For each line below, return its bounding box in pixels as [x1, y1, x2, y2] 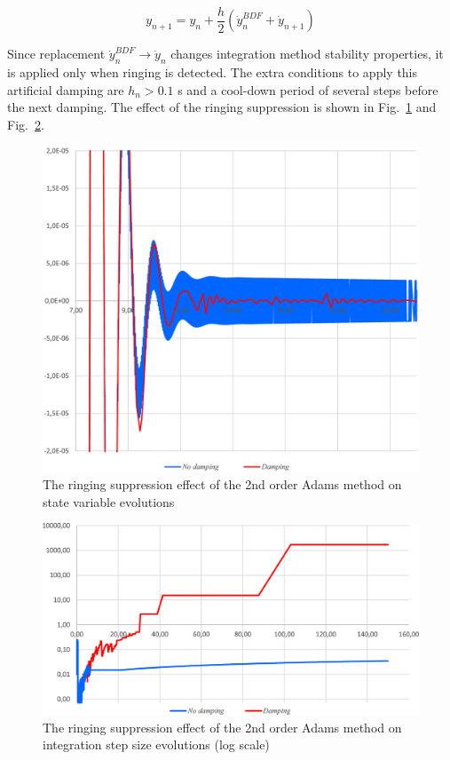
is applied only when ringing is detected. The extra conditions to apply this [7, 63, 418, 82]
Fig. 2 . [7, 115, 44, 134]
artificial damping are [7, 80, 124, 99]
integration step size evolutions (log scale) [43, 735, 270, 754]
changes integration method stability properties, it [170, 44, 444, 63]
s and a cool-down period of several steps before [178, 80, 438, 99]
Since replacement [7, 44, 106, 63]
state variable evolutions [43, 492, 175, 511]
